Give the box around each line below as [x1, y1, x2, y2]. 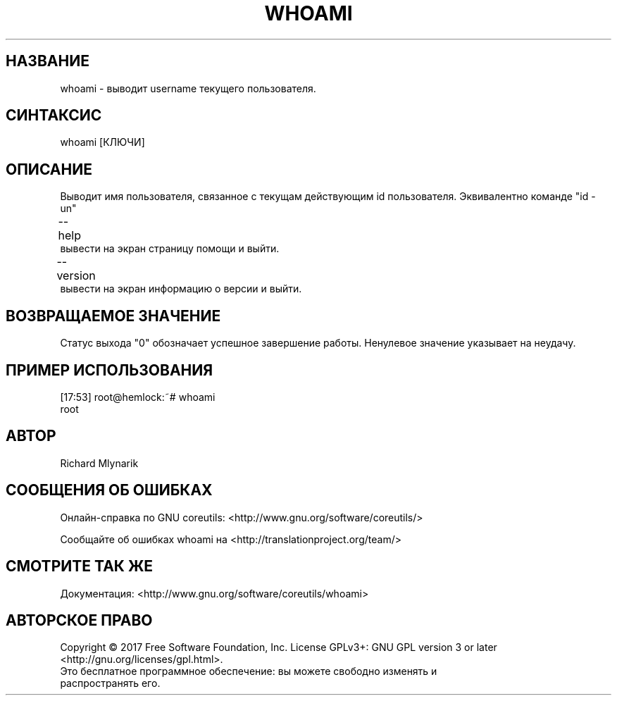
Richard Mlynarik [60, 457, 139, 469]
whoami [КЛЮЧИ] [60, 136, 145, 149]
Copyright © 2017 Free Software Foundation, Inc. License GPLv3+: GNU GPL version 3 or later [60, 641, 497, 654]
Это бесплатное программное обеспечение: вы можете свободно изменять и [60, 665, 437, 678]
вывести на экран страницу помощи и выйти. [60, 242, 280, 255]
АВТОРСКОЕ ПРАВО [6, 611, 153, 629]
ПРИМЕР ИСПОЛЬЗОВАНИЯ [6, 361, 213, 379]
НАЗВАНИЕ [6, 52, 89, 70]
